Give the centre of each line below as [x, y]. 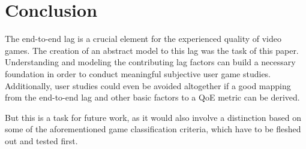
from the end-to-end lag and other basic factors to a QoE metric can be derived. [152, 97]
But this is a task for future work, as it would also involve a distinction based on [153, 117]
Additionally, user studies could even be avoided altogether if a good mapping [148, 85]
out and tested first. [41, 140]
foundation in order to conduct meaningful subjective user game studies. [138, 73]
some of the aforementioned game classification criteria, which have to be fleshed [153, 129]
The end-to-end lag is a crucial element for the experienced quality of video [143, 39]
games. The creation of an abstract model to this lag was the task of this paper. [152, 50]
